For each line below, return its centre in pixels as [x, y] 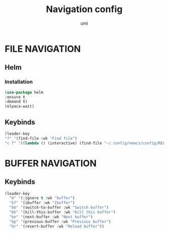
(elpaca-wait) [20, 106]
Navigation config [84, 9]
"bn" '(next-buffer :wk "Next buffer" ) [51, 217]
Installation [19, 82]
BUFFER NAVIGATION [51, 163]
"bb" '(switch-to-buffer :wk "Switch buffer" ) [59, 208]
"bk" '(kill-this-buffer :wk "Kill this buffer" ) [62, 212]
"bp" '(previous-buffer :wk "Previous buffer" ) [60, 221]
